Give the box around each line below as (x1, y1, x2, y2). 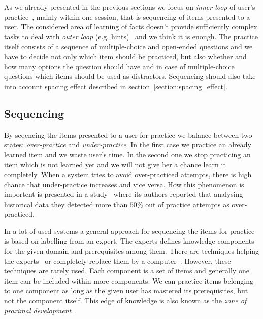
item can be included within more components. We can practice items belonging (4, 275, 253, 286)
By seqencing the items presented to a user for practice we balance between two (4, 129, 252, 140)
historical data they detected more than (4, 198, 128, 209)
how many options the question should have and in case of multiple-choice (4, 61, 235, 71)
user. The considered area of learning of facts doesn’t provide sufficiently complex (4, 21, 257, 32)
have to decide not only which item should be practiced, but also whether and (4, 51, 247, 61)
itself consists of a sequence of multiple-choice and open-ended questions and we (4, 41, 253, 52)
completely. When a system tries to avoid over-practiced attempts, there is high (4, 169, 252, 179)
